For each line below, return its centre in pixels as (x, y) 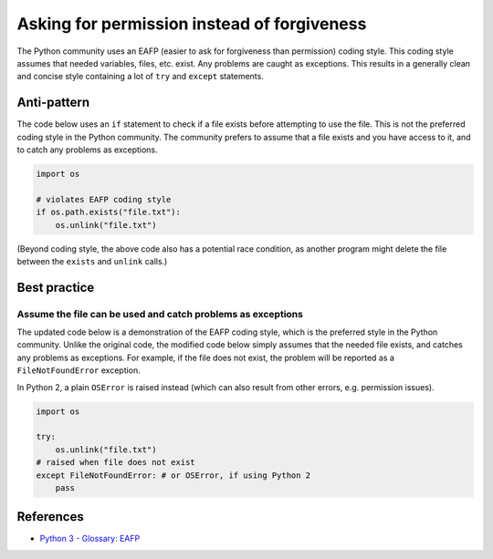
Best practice (56, 287)
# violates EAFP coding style (104, 199)
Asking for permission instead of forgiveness (192, 24)
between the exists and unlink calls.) (92, 261)
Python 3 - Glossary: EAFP (90, 539)
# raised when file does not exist (115, 462)
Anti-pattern (53, 103)
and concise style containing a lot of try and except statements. (140, 77)
